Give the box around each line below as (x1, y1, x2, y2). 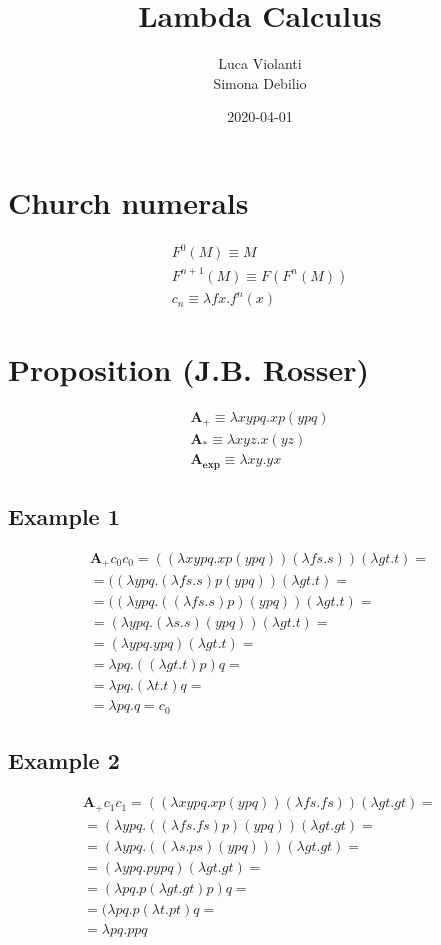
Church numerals (8, 181, 249, 222)
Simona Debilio (213, 72, 307, 93)
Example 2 (8, 745, 120, 776)
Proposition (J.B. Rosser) (8, 348, 369, 389)
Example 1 (8, 500, 120, 531)
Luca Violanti (218, 53, 302, 74)
